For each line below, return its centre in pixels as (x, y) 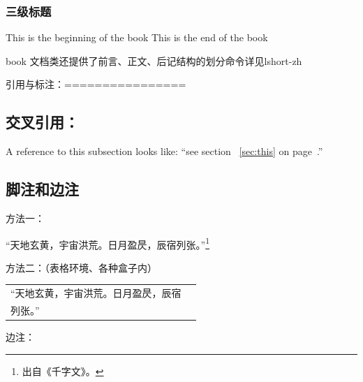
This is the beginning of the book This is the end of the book (137, 37)
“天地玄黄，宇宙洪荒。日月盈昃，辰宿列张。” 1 (108, 243)
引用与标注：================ (96, 84)
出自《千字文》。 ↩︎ (63, 370)
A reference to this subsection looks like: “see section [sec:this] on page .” (164, 151)
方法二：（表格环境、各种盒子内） (81, 267)
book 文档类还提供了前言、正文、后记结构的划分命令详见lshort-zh (154, 60)
